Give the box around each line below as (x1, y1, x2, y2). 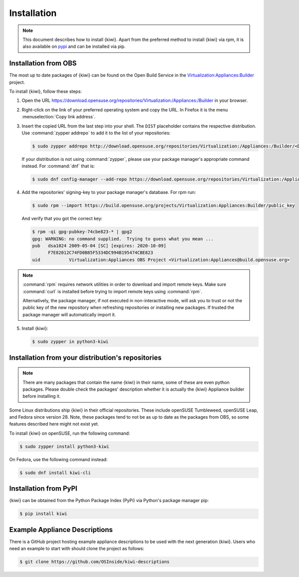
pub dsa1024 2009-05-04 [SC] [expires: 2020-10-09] (32, 243, 166, 249)
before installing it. (22, 393, 61, 399)
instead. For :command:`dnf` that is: (21, 163, 95, 169)
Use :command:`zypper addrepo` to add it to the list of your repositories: (21, 130, 171, 136)
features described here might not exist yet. (9, 421, 99, 427)
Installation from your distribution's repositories (9, 353, 162, 362)
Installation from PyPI (9, 485, 77, 493)
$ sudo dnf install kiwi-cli (19, 470, 91, 476)
